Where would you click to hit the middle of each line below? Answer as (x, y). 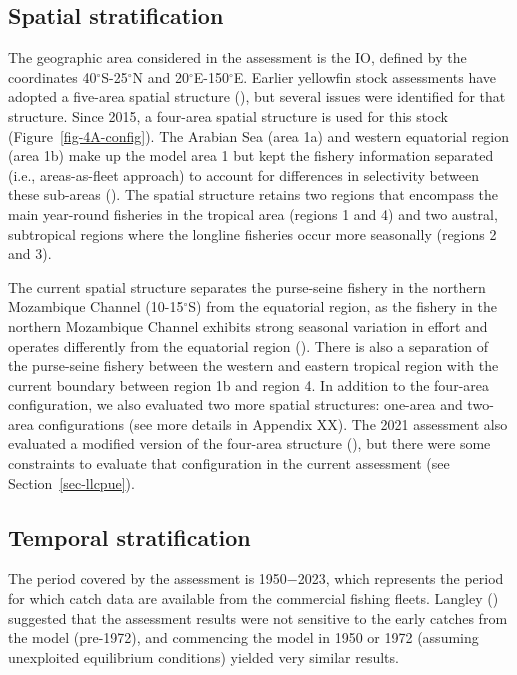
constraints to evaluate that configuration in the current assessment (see (229, 463)
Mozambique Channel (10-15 (96, 306)
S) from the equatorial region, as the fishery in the (342, 306)
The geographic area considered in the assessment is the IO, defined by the (237, 57)
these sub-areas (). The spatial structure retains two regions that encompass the (253, 194)
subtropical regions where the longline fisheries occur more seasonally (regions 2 (252, 233)
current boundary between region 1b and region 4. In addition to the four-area (248, 384)
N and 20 (160, 76)
